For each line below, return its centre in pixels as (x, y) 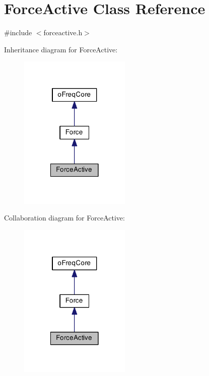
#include (18, 32)
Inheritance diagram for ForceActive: (61, 49)
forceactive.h (63, 32)
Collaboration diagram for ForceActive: (64, 218)
